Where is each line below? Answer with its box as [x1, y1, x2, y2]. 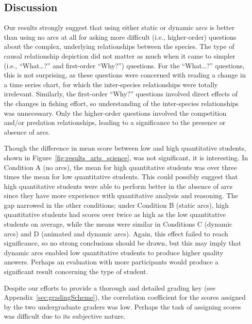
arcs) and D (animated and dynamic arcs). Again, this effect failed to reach [4, 228, 228, 238]
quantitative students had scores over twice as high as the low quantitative [4, 209, 226, 219]
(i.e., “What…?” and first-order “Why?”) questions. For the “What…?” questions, [4, 60, 245, 70]
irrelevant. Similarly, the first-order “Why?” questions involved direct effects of [4, 89, 238, 99]
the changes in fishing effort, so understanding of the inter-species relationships [4, 98, 239, 108]
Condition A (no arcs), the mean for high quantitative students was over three [4, 162, 237, 172]
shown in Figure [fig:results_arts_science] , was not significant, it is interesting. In [4, 152, 248, 162]
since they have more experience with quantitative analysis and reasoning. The [4, 190, 238, 201]
